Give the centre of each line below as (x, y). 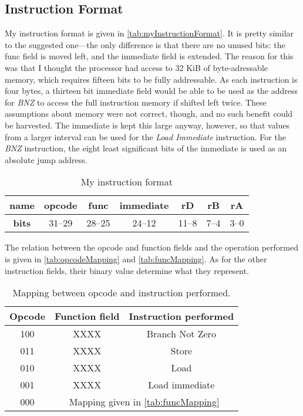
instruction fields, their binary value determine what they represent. (127, 270)
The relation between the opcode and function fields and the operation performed (151, 247)
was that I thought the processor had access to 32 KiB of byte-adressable (137, 67)
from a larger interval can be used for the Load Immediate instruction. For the (145, 136)
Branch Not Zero (181, 334)
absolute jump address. (46, 159)
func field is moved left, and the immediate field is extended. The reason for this (149, 56)
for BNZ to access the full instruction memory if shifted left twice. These (136, 102)
